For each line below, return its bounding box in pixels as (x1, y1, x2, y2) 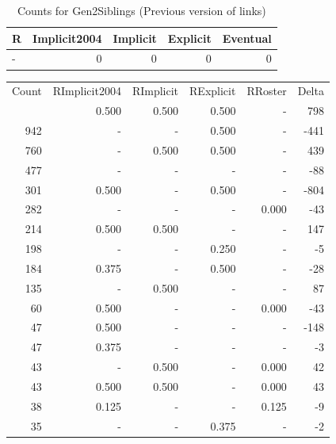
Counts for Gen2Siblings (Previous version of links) (17, 2, 266, 18)
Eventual (222, 29, 272, 46)
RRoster (246, 82, 287, 99)
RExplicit (189, 82, 236, 99)
